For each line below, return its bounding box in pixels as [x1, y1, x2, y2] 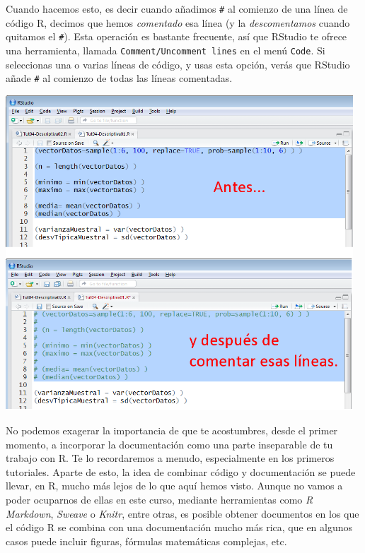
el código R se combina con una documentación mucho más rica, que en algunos [6, 520, 353, 535]
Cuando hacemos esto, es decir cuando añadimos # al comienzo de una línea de [6, 1, 348, 16]
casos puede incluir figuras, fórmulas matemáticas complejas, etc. [6, 533, 287, 548]
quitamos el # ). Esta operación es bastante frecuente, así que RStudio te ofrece [6, 29, 347, 44]
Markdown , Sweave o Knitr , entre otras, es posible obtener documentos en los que [6, 506, 359, 521]
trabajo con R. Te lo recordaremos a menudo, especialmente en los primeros [6, 451, 335, 465]
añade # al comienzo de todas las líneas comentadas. [6, 71, 233, 85]
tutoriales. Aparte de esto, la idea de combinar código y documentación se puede [6, 464, 356, 479]
